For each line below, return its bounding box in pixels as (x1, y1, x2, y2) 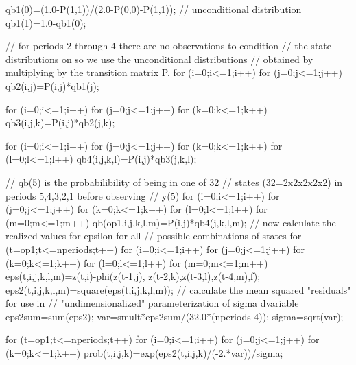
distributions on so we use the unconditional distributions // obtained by (5, 51, 313, 66)
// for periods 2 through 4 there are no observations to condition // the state (5, 38, 331, 53)
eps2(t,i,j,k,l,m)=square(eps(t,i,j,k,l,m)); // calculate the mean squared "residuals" (5, 282, 351, 296)
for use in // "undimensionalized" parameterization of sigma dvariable (5, 296, 299, 310)
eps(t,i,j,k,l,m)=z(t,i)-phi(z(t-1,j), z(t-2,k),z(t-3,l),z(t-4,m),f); (5, 269, 261, 283)
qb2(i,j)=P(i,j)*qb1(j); (5, 78, 99, 93)
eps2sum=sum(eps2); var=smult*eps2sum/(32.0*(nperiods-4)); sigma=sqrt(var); (5, 309, 344, 323)
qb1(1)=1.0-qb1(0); (5, 15, 86, 30)
